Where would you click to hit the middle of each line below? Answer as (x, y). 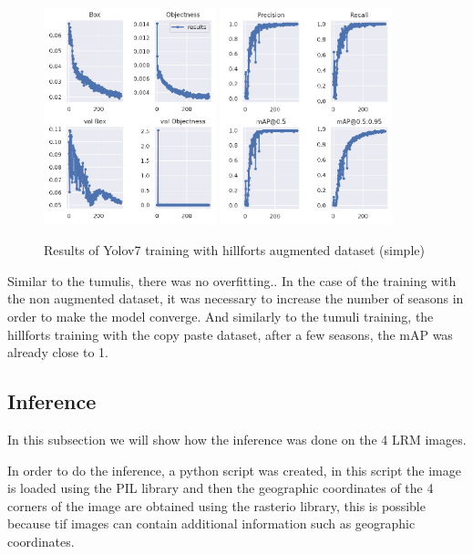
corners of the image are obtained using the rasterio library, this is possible (216, 505)
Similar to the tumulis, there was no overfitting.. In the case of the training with (232, 280)
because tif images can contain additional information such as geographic (211, 523)
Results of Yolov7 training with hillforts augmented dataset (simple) (234, 250)
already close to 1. (58, 352)
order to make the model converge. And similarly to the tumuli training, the (221, 317)
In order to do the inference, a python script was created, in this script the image (234, 470)
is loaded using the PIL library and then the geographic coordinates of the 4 (221, 488)
